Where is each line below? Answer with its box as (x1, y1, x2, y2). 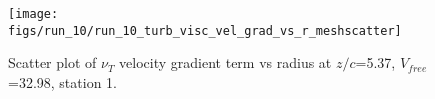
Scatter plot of (8, 52, 97, 73)
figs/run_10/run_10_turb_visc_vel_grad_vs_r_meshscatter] (8, 23, 402, 38)
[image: (8, 7, 59, 21)
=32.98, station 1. (8, 71, 117, 92)
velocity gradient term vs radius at (119, 52, 332, 73)
